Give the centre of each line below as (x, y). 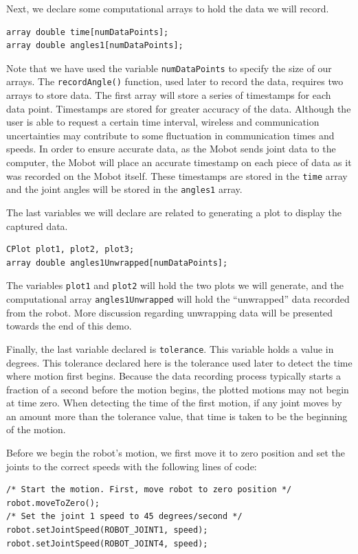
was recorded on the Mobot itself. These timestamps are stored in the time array (177, 175)
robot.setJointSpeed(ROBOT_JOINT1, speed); (107, 530)
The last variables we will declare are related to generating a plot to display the (174, 212)
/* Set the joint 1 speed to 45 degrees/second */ (124, 517)
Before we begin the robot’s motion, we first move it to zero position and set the (176, 453)
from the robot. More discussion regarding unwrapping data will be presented (170, 312)
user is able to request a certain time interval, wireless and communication (163, 122)
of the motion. (36, 429)
